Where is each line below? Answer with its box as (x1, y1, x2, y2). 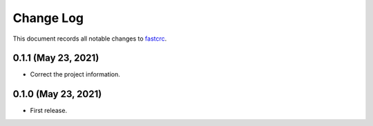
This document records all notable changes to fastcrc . (12, 34, 167, 43)
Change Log (12, 10, 84, 25)
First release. (30, 107, 68, 115)
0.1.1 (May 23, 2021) (12, 52, 99, 64)
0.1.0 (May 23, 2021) (12, 88, 102, 100)
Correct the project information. (30, 70, 120, 78)
